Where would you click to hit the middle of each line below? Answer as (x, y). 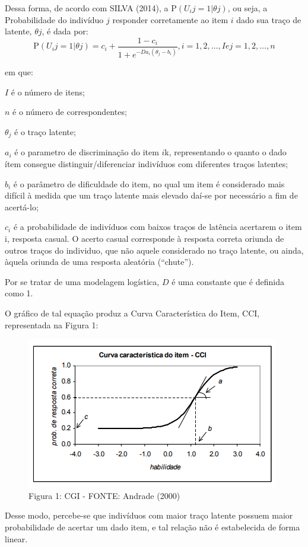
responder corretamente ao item (170, 19)
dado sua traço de (269, 19)
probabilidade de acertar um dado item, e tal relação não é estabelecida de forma (153, 527)
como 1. (19, 293)
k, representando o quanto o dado (226, 152)
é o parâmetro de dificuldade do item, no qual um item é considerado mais (149, 183)
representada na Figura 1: (52, 324)
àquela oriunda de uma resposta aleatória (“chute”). (99, 262)
